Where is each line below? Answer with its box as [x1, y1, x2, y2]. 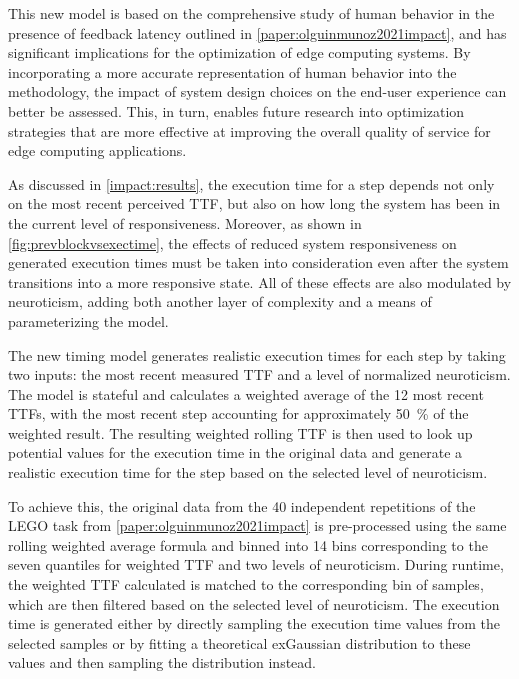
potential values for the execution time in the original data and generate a [8, 442, 463, 463]
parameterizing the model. [8, 310, 169, 331]
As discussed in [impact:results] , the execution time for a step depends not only [8, 173, 495, 194]
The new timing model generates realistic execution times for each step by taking [8, 344, 506, 365]
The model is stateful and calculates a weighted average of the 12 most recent [8, 383, 484, 404]
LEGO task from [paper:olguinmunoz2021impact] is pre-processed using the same [8, 515, 507, 536]
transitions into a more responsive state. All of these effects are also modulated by [8, 271, 512, 292]
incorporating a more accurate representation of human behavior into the [8, 61, 457, 82]
